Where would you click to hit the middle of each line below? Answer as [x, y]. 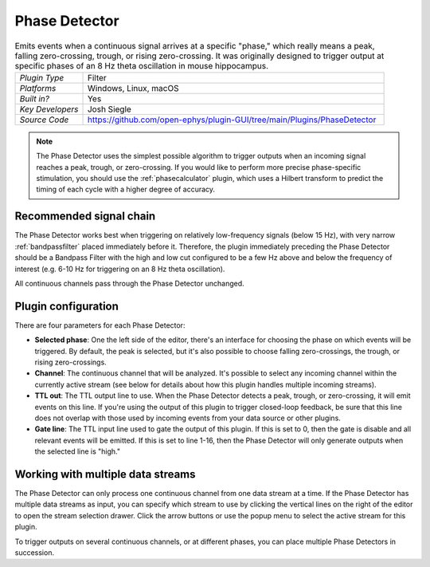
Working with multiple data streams [105, 474]
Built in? [34, 98]
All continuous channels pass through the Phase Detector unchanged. [129, 283]
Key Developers [49, 109]
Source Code [44, 120]
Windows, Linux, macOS [133, 88]
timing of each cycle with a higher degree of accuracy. [125, 189]
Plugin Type [42, 77]
